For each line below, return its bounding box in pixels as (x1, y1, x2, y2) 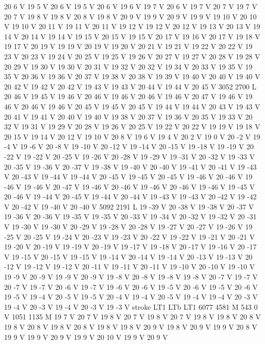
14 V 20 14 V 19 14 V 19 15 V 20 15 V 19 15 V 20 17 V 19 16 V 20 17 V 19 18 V (4, 31, 260, 41)
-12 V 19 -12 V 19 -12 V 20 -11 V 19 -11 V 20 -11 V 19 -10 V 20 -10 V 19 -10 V (4, 261, 255, 272)
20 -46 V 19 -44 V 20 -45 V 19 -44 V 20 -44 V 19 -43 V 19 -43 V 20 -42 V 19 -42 (4, 191, 257, 202)
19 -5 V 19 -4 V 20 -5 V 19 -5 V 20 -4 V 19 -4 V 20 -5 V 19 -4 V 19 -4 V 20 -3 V (4, 291, 258, 302)
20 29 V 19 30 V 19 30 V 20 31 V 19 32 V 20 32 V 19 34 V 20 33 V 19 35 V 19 (4, 61, 253, 72)
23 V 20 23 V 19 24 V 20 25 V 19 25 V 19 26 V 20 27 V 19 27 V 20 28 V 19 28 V (4, 51, 260, 61)
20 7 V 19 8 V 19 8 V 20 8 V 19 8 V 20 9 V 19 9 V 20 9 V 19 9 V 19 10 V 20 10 (4, 11, 257, 21)
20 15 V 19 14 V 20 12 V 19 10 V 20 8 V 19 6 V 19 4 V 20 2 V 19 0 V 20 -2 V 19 (4, 131, 260, 142)
